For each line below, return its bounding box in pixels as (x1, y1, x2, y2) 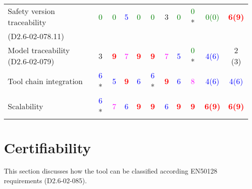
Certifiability (4, 138, 91, 158)
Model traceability (8, 44, 70, 56)
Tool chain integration (8, 75, 83, 87)
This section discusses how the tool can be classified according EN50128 (4, 166, 218, 176)
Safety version (8, 5, 55, 16)
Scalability (8, 100, 43, 112)
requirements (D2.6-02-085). (4, 175, 87, 185)
